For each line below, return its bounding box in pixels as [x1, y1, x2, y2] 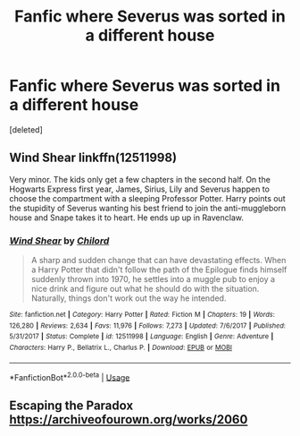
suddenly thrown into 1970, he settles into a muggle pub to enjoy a [30, 274, 275, 285]
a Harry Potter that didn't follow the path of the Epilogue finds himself [30, 264, 287, 275]
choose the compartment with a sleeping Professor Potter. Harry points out [9, 192, 286, 203]
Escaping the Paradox [9, 398, 134, 413]
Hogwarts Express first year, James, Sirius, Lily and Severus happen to [9, 184, 271, 194]
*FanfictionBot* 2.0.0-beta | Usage [9, 370, 130, 382]
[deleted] [9, 124, 43, 135]
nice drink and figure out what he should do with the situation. [30, 284, 260, 295]
